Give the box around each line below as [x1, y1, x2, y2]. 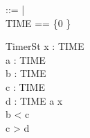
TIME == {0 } [6, 15, 71, 30]
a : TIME [6, 52, 46, 67]
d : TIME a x [6, 93, 63, 107]
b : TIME [6, 66, 46, 80]
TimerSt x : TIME [6, 39, 84, 53]
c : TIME [6, 79, 45, 94]
